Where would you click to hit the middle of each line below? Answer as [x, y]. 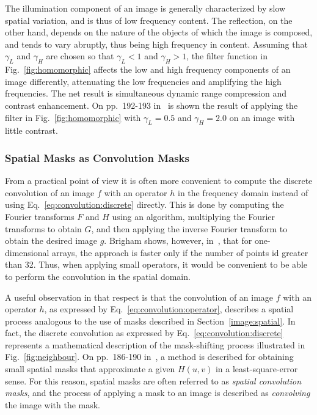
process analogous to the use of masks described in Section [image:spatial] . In [150, 321]
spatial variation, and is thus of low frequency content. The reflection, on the [149, 20]
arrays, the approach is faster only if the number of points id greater [180, 252]
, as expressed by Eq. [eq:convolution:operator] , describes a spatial [169, 309]
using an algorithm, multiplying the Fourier [194, 216]
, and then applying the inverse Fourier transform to [189, 228]
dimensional [27, 252]
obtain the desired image [51, 241]
